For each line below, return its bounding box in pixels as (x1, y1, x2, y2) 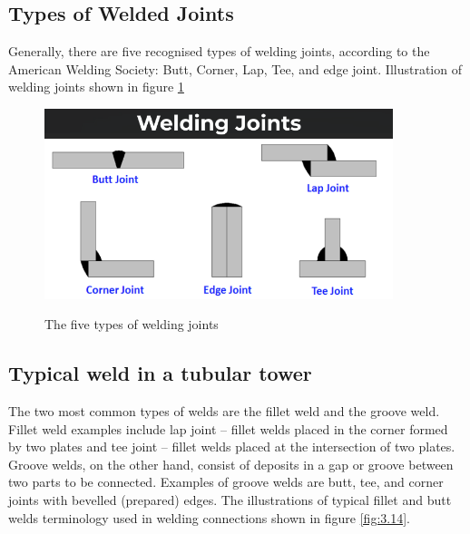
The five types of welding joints (44, 315, 219, 334)
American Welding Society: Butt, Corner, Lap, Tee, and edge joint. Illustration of (8, 59, 462, 78)
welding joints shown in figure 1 (8, 77, 184, 96)
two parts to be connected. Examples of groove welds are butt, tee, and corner (8, 472, 444, 491)
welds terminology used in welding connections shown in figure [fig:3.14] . (8, 508, 410, 527)
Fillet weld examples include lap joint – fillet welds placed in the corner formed (8, 419, 448, 438)
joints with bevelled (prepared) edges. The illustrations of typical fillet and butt (8, 490, 452, 509)
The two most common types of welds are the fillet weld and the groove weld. (8, 401, 440, 420)
